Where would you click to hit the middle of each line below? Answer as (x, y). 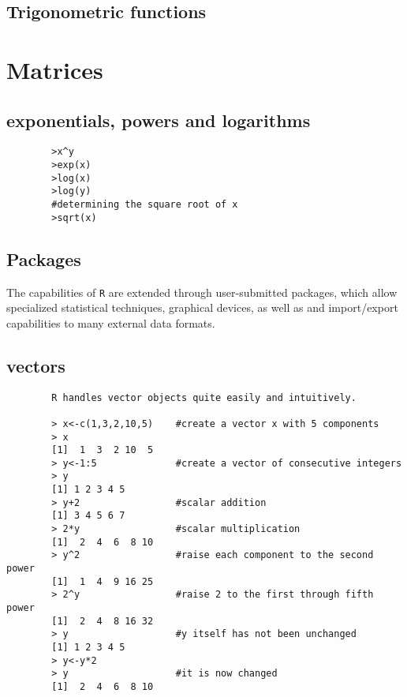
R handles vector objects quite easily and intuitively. (204, 397)
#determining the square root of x (145, 204)
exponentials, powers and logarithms (159, 120)
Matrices (55, 69)
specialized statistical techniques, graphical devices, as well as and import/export (202, 307)
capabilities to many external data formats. (111, 322)
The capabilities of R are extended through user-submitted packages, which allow (202, 292)
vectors (36, 365)
